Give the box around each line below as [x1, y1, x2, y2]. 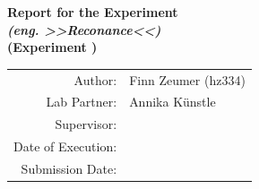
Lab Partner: [46, 92, 117, 111]
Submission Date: [21, 159, 117, 177]
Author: [73, 70, 117, 89]
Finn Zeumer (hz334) [129, 70, 246, 89]
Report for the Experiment [7, 3, 178, 21]
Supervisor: [55, 115, 117, 133]
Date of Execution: [13, 137, 117, 156]
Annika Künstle [129, 92, 216, 111]
